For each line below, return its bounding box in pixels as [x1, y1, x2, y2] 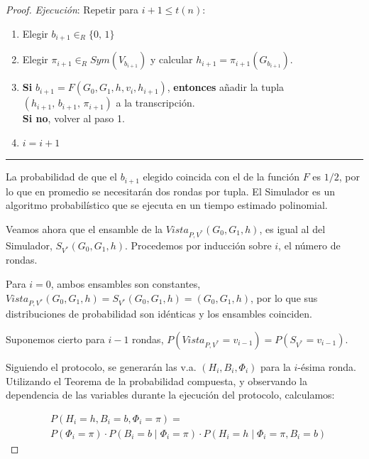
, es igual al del [259, 221, 326, 236]
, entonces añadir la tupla [167, 80, 285, 94]
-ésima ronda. [297, 359, 356, 374]
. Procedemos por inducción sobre [125, 237, 272, 252]
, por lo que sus [250, 290, 318, 305]
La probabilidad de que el [6, 169, 117, 184]
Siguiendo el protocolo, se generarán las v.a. [6, 359, 197, 374]
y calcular [150, 52, 193, 67]
